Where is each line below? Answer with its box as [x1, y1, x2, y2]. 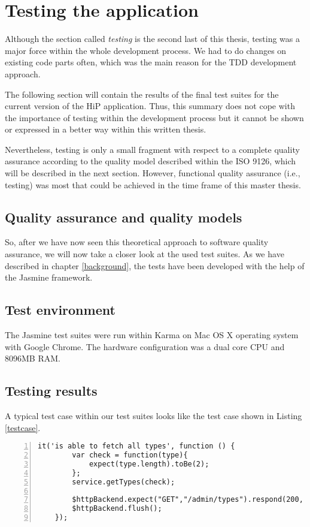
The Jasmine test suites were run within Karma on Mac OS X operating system [5, 329, 299, 341]
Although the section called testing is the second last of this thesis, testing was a [5, 32, 300, 45]
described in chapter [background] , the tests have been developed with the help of [5, 259, 305, 272]
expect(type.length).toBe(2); [89, 459, 209, 468]
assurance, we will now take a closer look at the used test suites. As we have [5, 248, 284, 260]
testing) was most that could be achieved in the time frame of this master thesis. [5, 178, 301, 191]
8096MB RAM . [5, 352, 60, 365]
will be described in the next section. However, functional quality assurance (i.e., [5, 167, 300, 179]
